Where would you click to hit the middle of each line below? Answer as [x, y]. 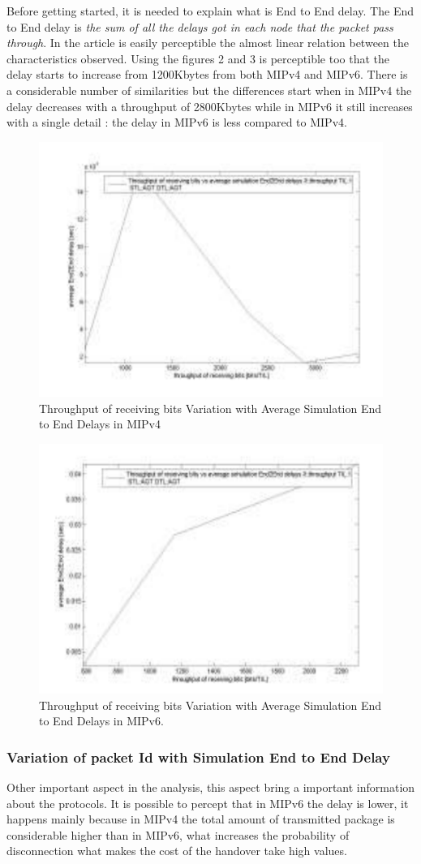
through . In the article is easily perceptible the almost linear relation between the [208, 43]
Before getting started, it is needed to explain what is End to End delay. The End [210, 11]
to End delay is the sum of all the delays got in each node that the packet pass [200, 26]
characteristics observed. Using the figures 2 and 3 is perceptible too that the [198, 58]
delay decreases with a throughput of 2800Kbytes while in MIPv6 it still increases [210, 106]
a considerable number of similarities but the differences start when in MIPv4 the [209, 90]
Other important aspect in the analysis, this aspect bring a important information [211, 787]
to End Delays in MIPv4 [100, 424]
